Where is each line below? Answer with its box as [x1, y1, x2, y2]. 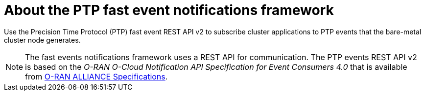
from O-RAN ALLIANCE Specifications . [25, 71, 168, 81]
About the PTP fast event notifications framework [4, 2, 334, 18]
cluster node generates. [4, 35, 81, 44]
